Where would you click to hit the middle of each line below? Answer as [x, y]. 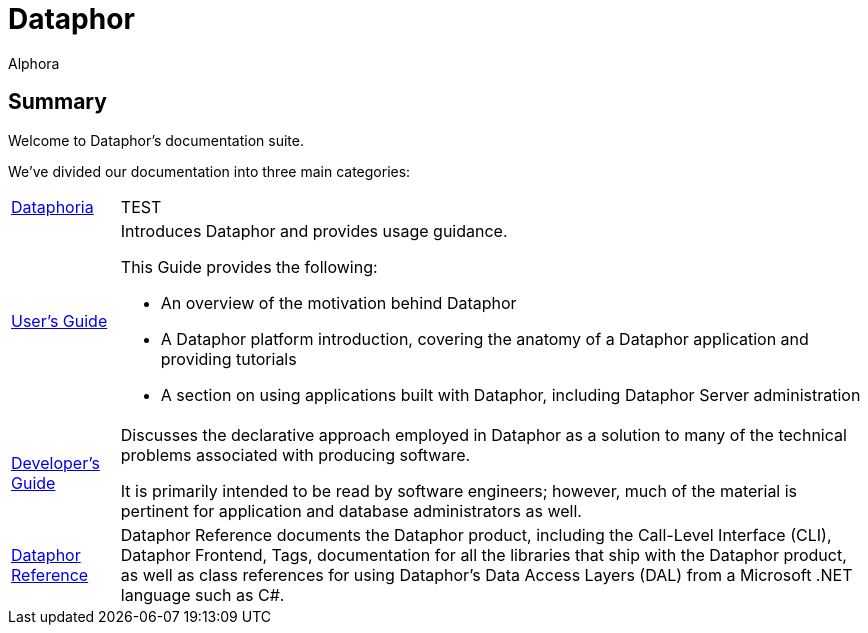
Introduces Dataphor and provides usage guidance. [314, 230]
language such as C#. [202, 594]
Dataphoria [52, 206]
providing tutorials [228, 358]
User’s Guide [59, 320]
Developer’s [55, 462]
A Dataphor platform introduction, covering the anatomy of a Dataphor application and [484, 338]
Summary [57, 102]
